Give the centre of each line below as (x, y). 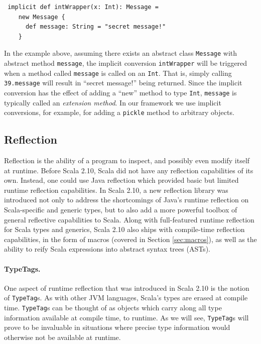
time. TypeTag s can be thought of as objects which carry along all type (113, 308)
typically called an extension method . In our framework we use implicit (113, 102)
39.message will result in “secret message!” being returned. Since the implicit (123, 83)
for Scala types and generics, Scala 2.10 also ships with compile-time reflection (124, 229)
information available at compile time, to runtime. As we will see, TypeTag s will (126, 317)
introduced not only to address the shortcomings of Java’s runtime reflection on (126, 200)
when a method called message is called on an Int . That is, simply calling (118, 73)
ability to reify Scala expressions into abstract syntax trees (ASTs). (107, 249)
